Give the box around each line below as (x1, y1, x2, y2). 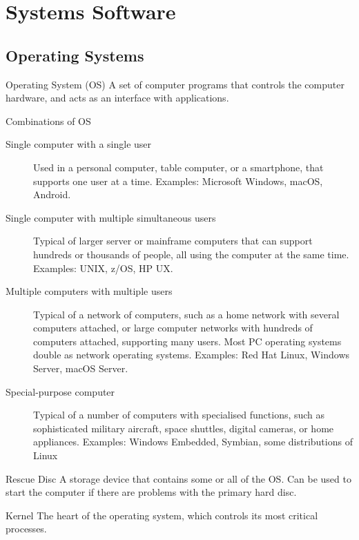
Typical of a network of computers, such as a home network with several (33, 307, 340, 321)
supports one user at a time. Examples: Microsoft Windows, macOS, (33, 173, 323, 188)
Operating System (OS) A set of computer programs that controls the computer (6, 77, 345, 91)
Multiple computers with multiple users (6, 284, 173, 298)
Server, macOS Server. (33, 361, 128, 376)
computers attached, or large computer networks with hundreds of (33, 320, 313, 335)
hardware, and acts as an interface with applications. (6, 90, 229, 105)
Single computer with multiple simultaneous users (6, 210, 216, 224)
